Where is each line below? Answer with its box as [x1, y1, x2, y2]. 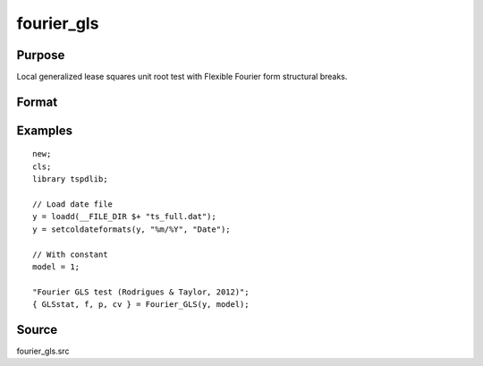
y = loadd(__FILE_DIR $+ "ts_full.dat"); [32, 211, 216, 222]
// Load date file [32, 200, 114, 209]
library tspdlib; [32, 174, 108, 184]
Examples [16, 123, 73, 138]
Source [16, 322, 58, 337]
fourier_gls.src [16, 345, 70, 357]
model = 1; [32, 262, 80, 272]
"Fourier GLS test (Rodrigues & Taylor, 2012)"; [32, 286, 250, 297]
